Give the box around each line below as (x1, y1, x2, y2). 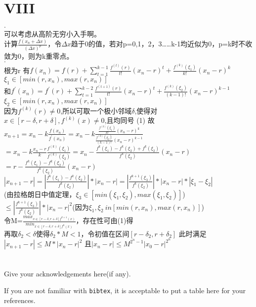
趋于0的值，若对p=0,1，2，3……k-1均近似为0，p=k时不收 (71, 38, 253, 49)
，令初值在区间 (81, 228, 129, 238)
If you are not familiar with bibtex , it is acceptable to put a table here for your (4, 285, 246, 295)
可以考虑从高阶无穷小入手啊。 (4, 29, 101, 39)
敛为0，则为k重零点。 (4, 50, 74, 61)
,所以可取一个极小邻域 (60, 105, 132, 115)
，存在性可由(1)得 (76, 215, 133, 226)
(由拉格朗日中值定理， (4, 189, 76, 199)
